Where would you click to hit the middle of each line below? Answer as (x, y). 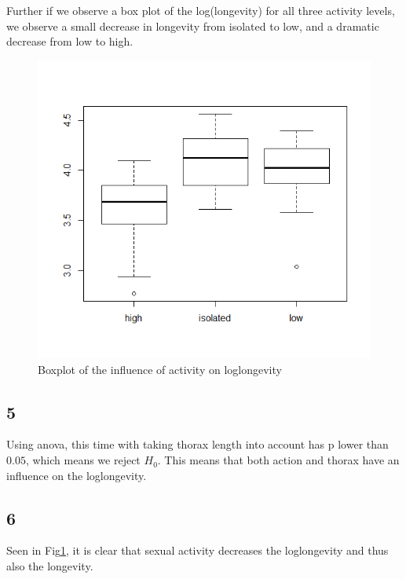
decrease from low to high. (70, 41)
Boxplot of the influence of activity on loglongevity (160, 369)
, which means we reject (83, 460)
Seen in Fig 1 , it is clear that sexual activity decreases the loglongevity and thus (198, 550)
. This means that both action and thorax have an (278, 460)
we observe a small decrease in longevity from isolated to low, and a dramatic (193, 26)
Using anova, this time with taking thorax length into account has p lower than (198, 444)
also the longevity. (50, 566)
